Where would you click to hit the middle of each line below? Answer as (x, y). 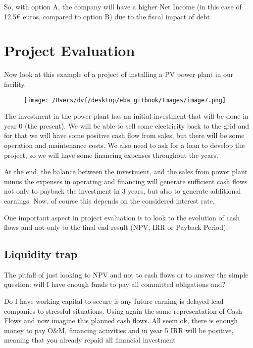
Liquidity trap (41, 254)
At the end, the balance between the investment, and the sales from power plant (126, 172)
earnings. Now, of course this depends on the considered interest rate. (109, 200)
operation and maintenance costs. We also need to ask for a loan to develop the (125, 145)
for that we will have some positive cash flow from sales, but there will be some (124, 135)
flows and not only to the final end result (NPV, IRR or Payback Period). (116, 227)
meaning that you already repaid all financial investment (90, 340)
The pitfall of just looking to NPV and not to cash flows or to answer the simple (126, 274)
